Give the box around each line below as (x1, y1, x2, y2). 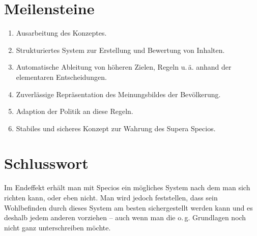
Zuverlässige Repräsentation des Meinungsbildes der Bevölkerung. (16, 88, 221, 99)
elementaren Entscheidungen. (16, 71, 107, 82)
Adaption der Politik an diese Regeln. (16, 106, 133, 116)
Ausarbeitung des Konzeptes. (16, 27, 107, 38)
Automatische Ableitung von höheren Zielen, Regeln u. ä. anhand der (16, 62, 232, 72)
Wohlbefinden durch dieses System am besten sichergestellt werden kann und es (4, 202, 253, 213)
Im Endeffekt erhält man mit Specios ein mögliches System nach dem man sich (4, 182, 250, 193)
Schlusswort (4, 153, 89, 173)
